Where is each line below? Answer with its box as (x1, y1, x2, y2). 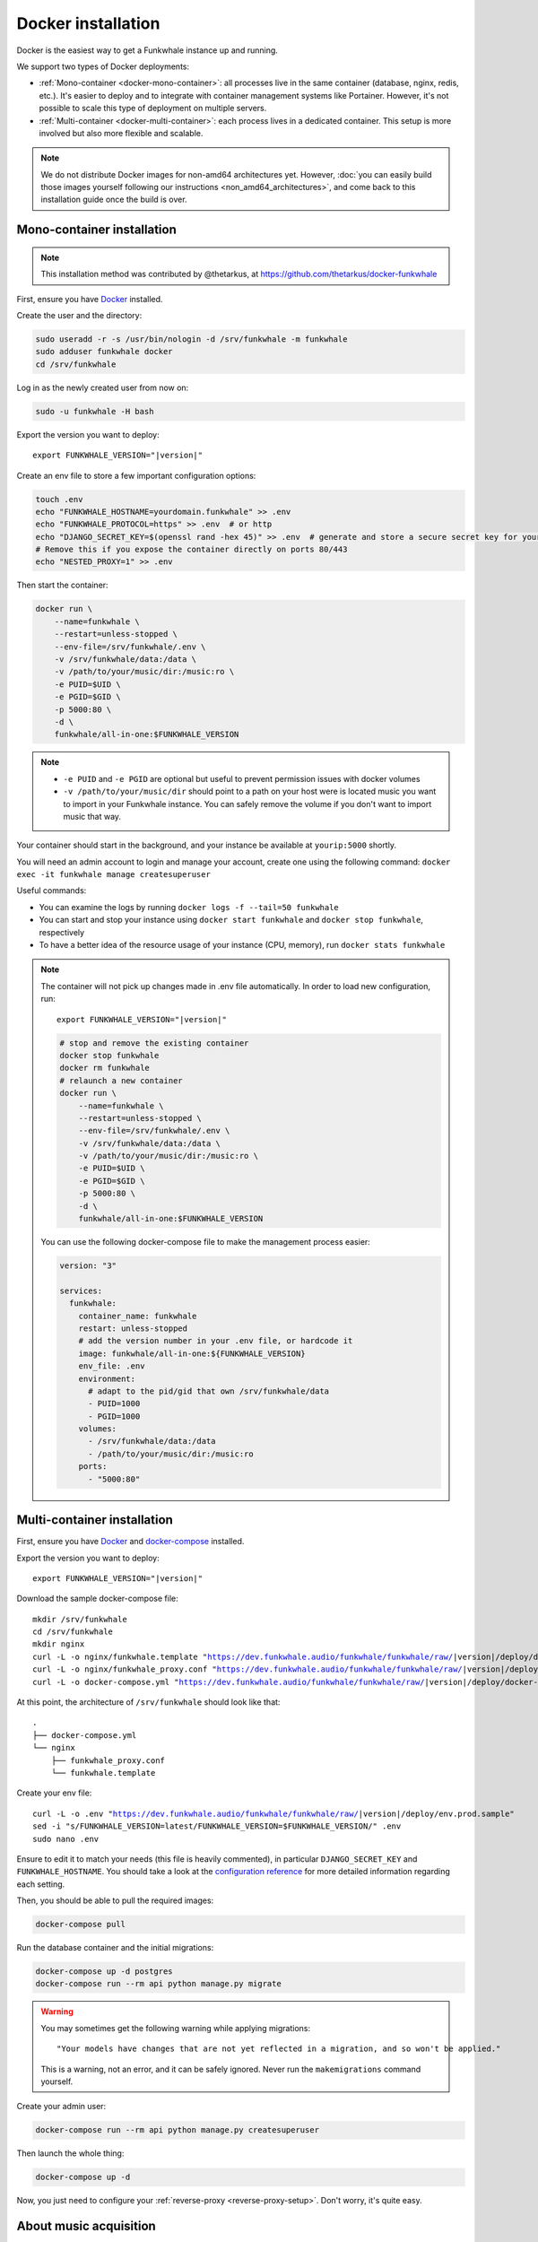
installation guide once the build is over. (40, 194, 187, 205)
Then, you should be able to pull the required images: (16, 1895, 214, 1906)
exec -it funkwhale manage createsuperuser (16, 870, 211, 880)
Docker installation (16, 13, 161, 33)
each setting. (16, 1879, 65, 1890)
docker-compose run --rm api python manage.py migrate (35, 1978, 282, 1989)
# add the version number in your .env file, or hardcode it (78, 1336, 353, 1346)
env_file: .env (78, 1361, 145, 1371)
